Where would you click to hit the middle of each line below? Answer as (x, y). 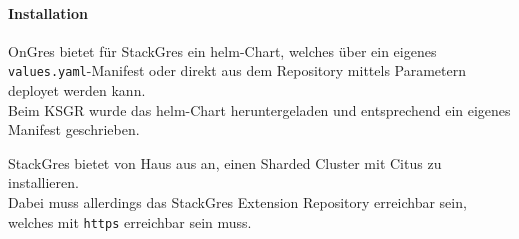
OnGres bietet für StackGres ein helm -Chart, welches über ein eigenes (222, 50)
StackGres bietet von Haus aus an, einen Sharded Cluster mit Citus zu (225, 162)
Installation (48, 12)
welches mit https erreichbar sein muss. (130, 221)
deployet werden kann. (77, 90)
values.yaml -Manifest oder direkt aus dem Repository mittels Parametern (237, 70)
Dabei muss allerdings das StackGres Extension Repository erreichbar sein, (237, 202)
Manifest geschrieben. (74, 129)
